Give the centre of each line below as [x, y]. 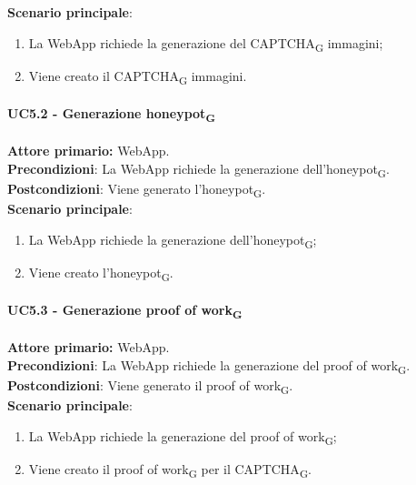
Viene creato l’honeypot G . [101, 273]
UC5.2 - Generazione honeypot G [111, 115]
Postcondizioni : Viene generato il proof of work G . [150, 386]
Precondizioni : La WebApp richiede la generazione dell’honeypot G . [198, 169]
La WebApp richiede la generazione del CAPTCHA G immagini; [206, 44]
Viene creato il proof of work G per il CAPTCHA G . [170, 470]
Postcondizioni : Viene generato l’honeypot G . [137, 189]
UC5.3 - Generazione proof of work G [125, 311]
